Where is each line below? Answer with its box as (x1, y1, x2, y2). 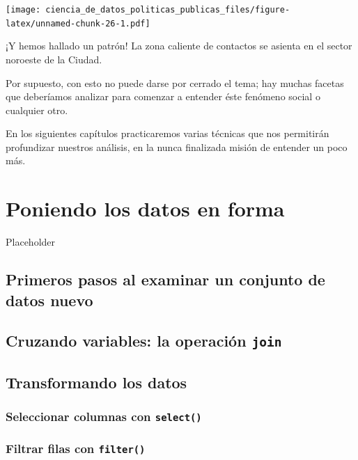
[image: (6, 5, 41, 15)
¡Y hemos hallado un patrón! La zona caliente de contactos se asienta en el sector (6, 38, 352, 53)
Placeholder (6, 235, 56, 249)
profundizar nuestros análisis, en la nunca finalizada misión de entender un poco (6, 139, 348, 154)
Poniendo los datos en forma (6, 194, 285, 223)
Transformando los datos (6, 371, 187, 392)
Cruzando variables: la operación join (6, 330, 282, 351)
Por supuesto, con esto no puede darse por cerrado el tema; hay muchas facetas (6, 75, 344, 90)
